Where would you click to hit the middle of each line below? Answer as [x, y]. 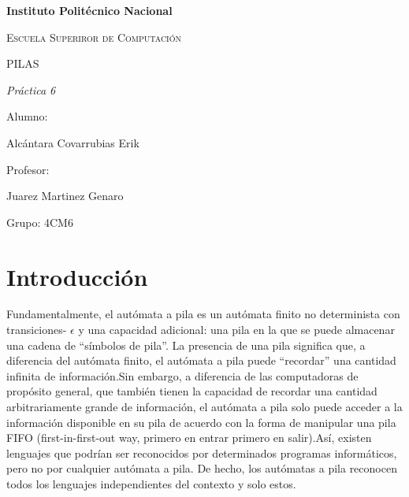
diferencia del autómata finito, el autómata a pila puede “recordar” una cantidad [201, 360]
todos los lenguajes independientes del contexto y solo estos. [151, 484]
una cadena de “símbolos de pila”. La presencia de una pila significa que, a [186, 345]
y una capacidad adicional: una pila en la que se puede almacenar [236, 330]
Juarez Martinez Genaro [65, 196]
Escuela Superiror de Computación [94, 37]
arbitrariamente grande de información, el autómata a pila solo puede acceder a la [204, 407]
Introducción [77, 276]
